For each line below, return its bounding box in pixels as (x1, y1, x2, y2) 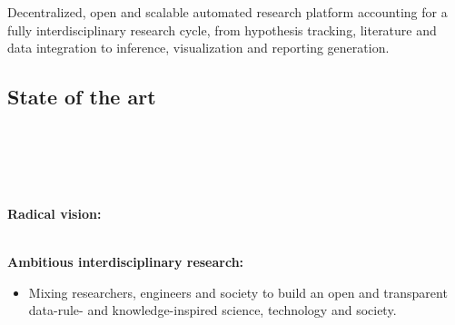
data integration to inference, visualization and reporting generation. (7, 38, 390, 57)
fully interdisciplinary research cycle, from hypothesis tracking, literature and (7, 20, 437, 39)
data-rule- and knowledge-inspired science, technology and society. (28, 300, 397, 320)
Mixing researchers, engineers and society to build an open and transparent (28, 282, 448, 301)
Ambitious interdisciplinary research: (7, 251, 244, 271)
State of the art (7, 83, 156, 111)
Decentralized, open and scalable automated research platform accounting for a (7, 3, 448, 21)
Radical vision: (7, 203, 102, 222)
